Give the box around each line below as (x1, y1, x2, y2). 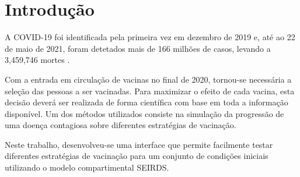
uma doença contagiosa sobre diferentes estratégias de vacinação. (5, 119, 236, 131)
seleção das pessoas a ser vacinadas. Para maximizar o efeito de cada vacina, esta (5, 84, 295, 97)
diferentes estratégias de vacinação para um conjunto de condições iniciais (5, 150, 268, 162)
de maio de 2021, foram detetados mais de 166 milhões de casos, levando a (5, 42, 271, 54)
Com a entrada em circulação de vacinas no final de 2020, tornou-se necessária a (5, 73, 292, 85)
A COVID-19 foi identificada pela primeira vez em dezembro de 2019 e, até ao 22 (5, 31, 295, 43)
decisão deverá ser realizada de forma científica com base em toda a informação (5, 96, 288, 108)
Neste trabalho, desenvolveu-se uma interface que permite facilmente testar (5, 138, 273, 150)
